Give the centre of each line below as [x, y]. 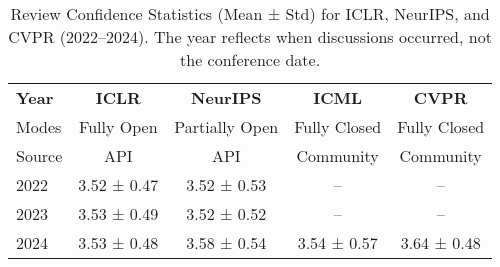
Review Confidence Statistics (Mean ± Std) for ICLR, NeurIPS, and [250, 13]
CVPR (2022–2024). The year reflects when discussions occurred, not [250, 36]
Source [39, 155]
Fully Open [118, 126]
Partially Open [226, 126]
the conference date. [250, 59]
